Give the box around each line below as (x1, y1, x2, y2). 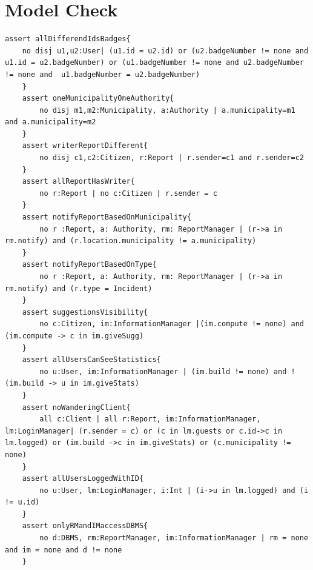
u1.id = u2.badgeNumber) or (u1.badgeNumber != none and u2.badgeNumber (5, 58, 304, 67)
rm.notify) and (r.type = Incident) (5, 284, 153, 293)
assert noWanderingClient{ (22, 403, 131, 412)
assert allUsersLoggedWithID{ (22, 474, 144, 483)
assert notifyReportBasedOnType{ (22, 260, 157, 269)
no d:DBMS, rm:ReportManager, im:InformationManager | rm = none (39, 534, 309, 543)
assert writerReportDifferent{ (22, 141, 148, 150)
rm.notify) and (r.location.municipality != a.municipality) (5, 236, 257, 246)
